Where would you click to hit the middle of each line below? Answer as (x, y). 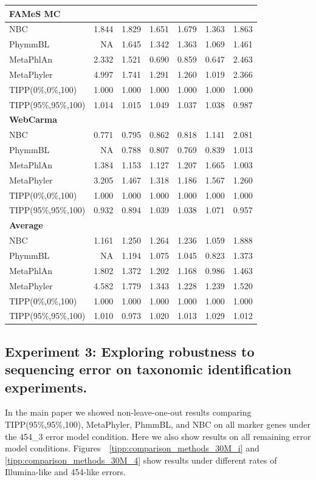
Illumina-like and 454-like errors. (65, 472)
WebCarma (33, 119)
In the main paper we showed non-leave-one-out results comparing (128, 412)
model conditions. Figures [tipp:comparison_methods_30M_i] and (132, 448)
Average (26, 225)
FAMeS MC (35, 13)
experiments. (46, 387)
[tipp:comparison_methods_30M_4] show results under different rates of (141, 460)
